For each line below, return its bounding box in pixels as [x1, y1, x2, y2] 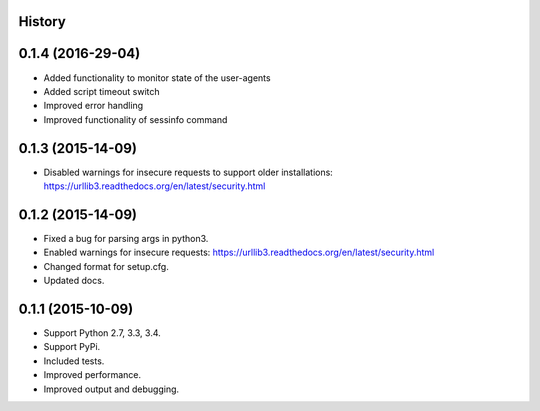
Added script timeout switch [43, 85, 160, 97]
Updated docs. [43, 275, 105, 287]
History [18, 13, 67, 30]
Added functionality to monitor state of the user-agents [43, 71, 271, 84]
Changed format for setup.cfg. [43, 260, 169, 272]
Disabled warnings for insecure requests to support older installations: [43, 166, 334, 178]
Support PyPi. [43, 341, 101, 353]
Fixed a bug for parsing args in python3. [43, 232, 209, 244]
